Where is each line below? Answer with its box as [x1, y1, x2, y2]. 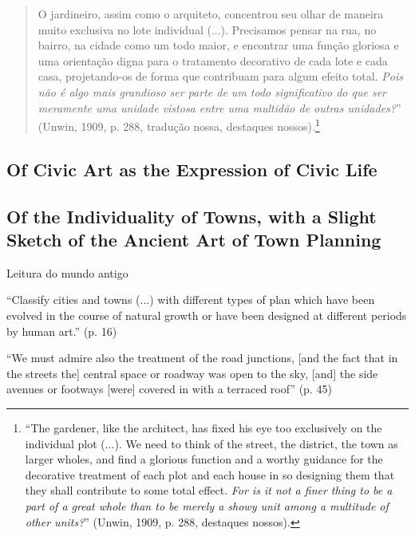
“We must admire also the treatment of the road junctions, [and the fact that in [6, 349, 398, 366]
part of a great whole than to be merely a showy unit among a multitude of [25, 497, 389, 514]
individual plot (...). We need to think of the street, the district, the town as [25, 435, 398, 451]
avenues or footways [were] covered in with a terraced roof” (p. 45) [6, 380, 332, 397]
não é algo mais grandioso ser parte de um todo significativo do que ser [38, 83, 386, 100]
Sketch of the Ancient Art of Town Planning [6, 227, 381, 251]
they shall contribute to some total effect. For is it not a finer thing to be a [25, 482, 393, 499]
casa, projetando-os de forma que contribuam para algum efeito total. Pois [38, 68, 403, 85]
